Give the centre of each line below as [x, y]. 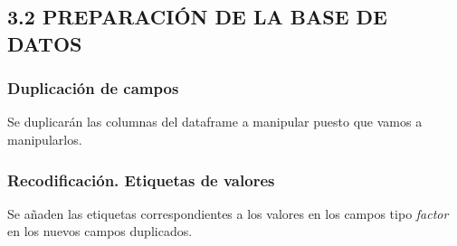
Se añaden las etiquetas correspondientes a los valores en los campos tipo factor [228, 213]
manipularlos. [45, 139]
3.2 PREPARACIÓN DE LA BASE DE [197, 17]
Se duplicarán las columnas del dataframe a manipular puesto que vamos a [215, 122]
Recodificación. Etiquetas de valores [141, 180]
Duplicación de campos [93, 88]
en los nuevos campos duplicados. [100, 231]
